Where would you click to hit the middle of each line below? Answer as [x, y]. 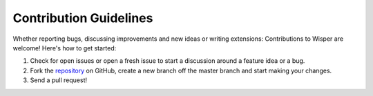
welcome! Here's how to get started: [65, 48]
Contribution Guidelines [83, 18]
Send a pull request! [59, 80]
